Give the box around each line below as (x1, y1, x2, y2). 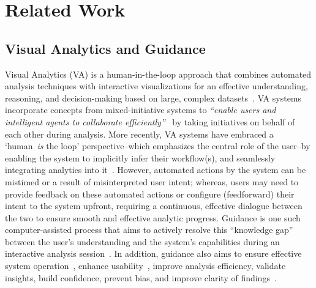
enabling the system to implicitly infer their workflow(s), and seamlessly (5, 151, 276, 164)
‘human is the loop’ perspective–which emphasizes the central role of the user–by (5, 139, 310, 152)
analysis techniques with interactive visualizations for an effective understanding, (5, 79, 308, 92)
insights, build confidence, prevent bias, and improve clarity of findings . (5, 271, 277, 284)
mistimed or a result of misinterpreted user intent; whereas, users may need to (5, 175, 299, 188)
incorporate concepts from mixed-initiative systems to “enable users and (5, 103, 276, 116)
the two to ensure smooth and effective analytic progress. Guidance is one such (5, 211, 301, 224)
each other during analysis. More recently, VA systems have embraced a (5, 127, 274, 140)
